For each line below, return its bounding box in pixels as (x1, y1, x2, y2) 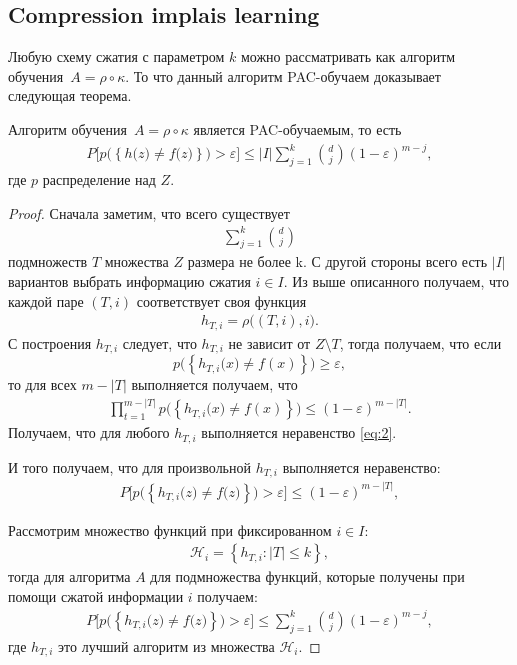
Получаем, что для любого (8, 422, 170, 443)
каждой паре (8, 290, 84, 311)
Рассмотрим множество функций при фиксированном (8, 519, 332, 540)
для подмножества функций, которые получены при (150, 566, 465, 587)
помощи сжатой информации (8, 585, 184, 606)
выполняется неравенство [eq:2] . (201, 422, 397, 443)
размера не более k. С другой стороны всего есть (187, 251, 488, 272)
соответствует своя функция (136, 290, 307, 311)
